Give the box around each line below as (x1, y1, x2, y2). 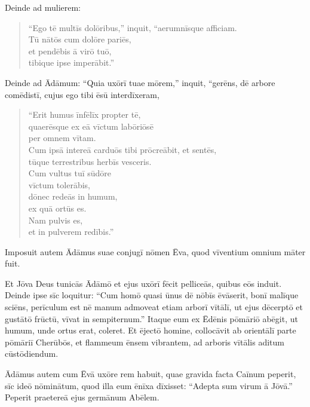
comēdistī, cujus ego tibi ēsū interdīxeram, (5, 88, 159, 100)
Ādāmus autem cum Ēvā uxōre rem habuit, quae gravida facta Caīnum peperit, (5, 368, 296, 380)
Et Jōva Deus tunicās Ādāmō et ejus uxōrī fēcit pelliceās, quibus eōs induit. (5, 277, 282, 289)
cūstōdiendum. (5, 347, 59, 360)
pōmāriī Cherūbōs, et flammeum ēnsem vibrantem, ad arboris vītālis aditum (5, 335, 284, 348)
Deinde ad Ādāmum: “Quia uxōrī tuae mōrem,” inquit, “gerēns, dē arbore (5, 76, 275, 88)
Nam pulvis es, (28, 213, 83, 226)
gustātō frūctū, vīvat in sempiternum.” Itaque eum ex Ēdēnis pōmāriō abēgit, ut (5, 312, 298, 325)
